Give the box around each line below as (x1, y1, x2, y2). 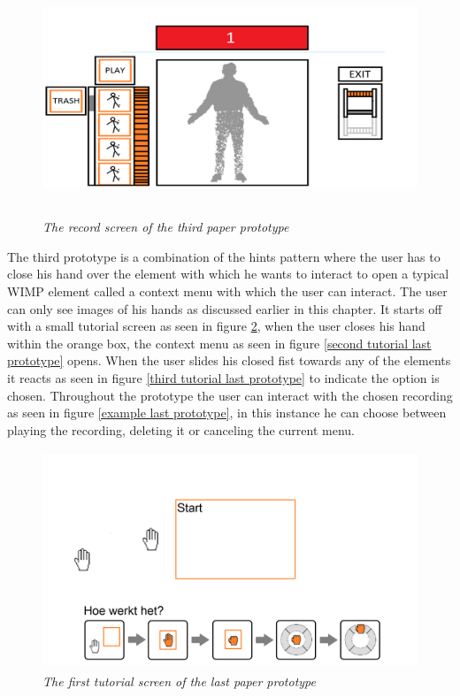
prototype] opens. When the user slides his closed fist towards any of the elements (7, 351, 451, 370)
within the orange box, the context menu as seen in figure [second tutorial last (7, 333, 432, 352)
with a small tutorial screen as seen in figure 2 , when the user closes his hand (7, 317, 425, 335)
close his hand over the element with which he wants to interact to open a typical (7, 264, 449, 283)
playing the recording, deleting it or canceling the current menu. (7, 420, 355, 439)
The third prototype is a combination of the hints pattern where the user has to (7, 247, 441, 265)
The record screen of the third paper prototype (42, 218, 289, 236)
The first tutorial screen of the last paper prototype (42, 671, 316, 690)
